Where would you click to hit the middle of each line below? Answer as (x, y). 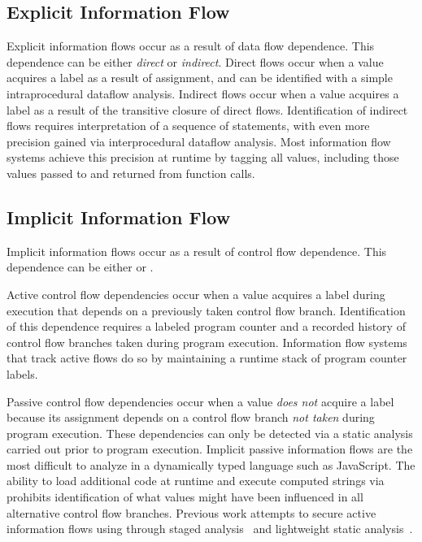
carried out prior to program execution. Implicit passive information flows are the (210, 449)
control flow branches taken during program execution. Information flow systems (207, 342)
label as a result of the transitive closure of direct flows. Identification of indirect (207, 109)
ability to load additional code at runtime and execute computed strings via (196, 481)
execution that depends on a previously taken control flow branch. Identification (206, 310)
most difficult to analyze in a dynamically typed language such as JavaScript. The (211, 464)
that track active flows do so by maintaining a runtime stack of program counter (207, 358)
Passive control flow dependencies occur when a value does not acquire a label (200, 401)
